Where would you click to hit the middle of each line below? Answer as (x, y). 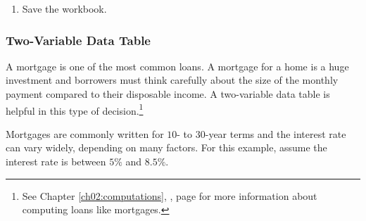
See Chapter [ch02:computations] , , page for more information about (170, 195)
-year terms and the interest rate (276, 133)
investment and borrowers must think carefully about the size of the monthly (172, 80)
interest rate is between (56, 162)
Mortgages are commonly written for (85, 133)
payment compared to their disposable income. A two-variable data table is (168, 94)
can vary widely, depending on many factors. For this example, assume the (166, 147)
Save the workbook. (64, 8)
